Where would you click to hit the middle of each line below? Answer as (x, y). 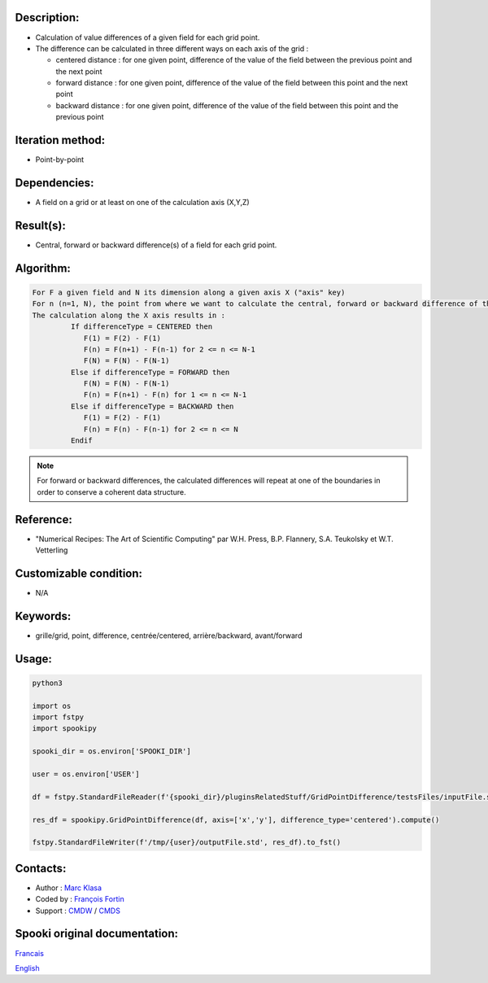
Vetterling (52, 550)
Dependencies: (54, 183)
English (27, 968)
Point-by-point (60, 159)
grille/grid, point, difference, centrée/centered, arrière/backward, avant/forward (169, 636)
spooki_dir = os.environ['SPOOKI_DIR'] (111, 751)
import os (52, 706)
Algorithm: (43, 268)
